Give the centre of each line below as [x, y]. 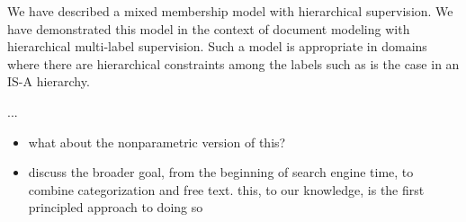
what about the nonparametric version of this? [157, 142]
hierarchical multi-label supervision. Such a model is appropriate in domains [217, 46]
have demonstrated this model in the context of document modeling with [209, 28]
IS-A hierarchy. [49, 81]
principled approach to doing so [116, 207]
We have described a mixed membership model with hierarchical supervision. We [230, 11]
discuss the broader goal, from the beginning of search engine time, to [221, 172]
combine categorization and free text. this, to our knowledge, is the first [226, 189]
